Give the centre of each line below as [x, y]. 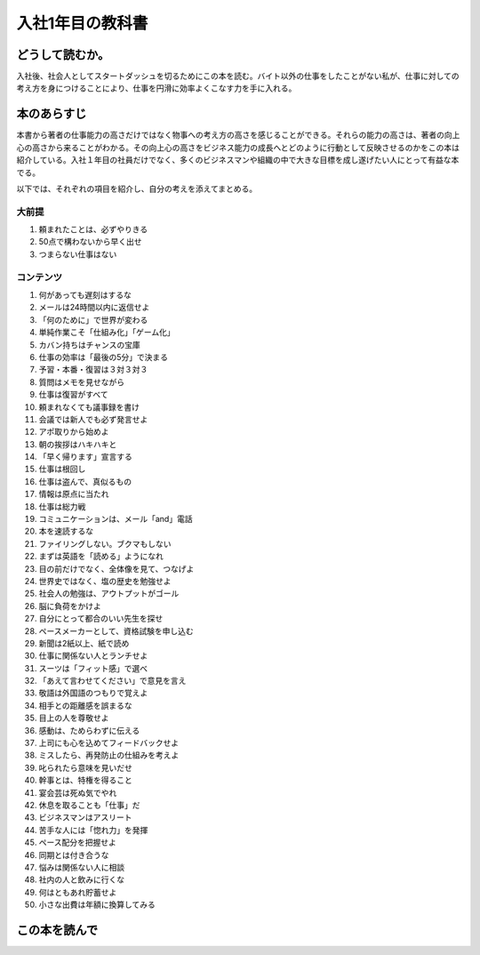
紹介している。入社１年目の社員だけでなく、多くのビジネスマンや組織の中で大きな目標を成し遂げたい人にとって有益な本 [238, 160]
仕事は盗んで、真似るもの [85, 481]
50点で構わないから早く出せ [90, 242]
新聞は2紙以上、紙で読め [84, 643]
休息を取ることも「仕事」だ [89, 805]
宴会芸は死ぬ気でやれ [78, 792]
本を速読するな [66, 531]
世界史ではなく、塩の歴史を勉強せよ [105, 581]
